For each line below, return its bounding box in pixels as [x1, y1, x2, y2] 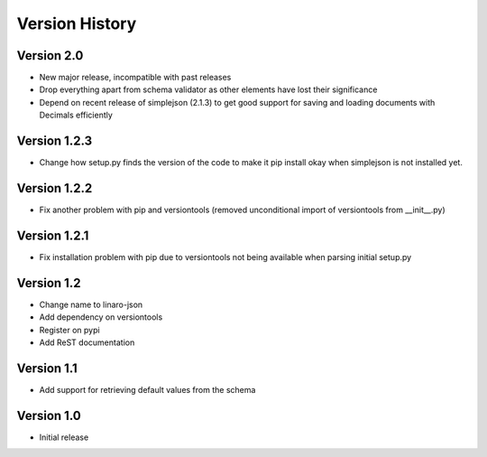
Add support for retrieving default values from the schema [39, 384, 256, 395]
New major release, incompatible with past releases [39, 72, 232, 83]
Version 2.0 [16, 48, 84, 63]
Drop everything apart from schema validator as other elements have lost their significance [39, 84, 378, 95]
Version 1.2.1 [16, 228, 89, 243]
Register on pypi [39, 324, 100, 335]
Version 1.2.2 [16, 181, 93, 196]
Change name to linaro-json [39, 299, 143, 310]
